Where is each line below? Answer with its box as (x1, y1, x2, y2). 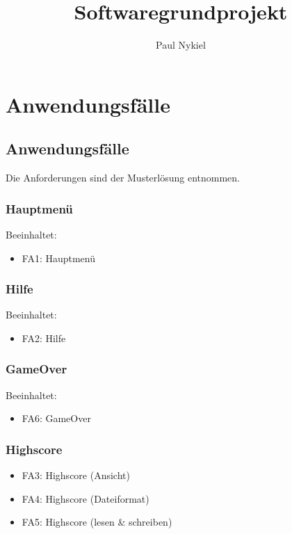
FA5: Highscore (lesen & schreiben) (22, 515, 172, 529)
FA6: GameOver (22, 411, 91, 426)
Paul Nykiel (156, 38, 206, 52)
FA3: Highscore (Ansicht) (22, 468, 130, 483)
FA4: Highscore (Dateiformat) (22, 491, 149, 505)
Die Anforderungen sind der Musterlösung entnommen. (6, 170, 241, 185)
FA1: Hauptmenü (22, 250, 96, 265)
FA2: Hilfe (22, 330, 66, 345)
